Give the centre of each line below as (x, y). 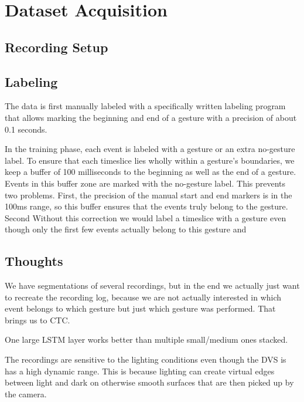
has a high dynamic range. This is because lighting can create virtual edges (140, 371)
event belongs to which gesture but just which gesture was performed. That (140, 308)
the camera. (26, 393)
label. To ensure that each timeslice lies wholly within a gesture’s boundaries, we (150, 160)
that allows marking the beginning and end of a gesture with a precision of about (151, 117)
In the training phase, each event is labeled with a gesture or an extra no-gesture (150, 149)
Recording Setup (57, 47)
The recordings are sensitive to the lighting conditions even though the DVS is (146, 359)
